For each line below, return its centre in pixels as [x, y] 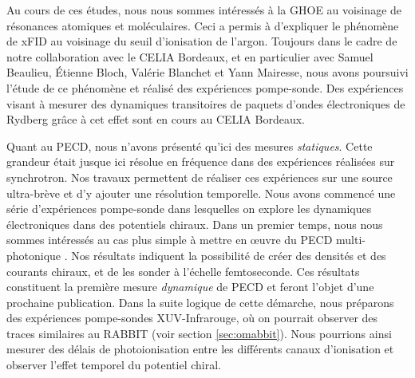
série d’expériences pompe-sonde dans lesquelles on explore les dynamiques [189, 209]
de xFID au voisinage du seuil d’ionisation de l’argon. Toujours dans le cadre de [202, 41]
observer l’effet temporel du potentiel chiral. [114, 365]
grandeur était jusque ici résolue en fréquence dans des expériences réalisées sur [201, 161]
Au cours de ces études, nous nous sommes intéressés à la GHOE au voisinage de [204, 10]
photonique [34, 255]
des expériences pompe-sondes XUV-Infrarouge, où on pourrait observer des [192, 318]
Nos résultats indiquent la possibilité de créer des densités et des [229, 255]
